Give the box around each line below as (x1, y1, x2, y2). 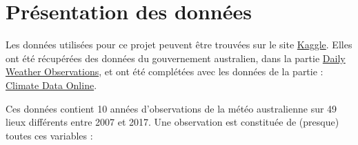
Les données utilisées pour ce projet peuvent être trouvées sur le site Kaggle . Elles (6, 37, 352, 52)
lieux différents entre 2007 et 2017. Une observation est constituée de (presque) (6, 115, 339, 129)
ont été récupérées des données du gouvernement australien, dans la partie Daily (6, 50, 346, 65)
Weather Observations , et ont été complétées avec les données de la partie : (6, 64, 324, 79)
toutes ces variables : (6, 128, 93, 142)
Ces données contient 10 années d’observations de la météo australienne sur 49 (6, 101, 337, 115)
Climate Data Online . (6, 77, 97, 92)
